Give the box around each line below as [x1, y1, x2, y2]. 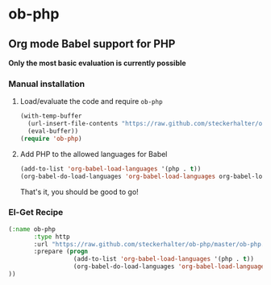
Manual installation [8, 78, 85, 89]
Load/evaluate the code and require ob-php [19, 97, 163, 106]
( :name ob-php [8, 225, 56, 233]
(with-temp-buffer [19, 112, 82, 121]
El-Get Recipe [8, 207, 64, 218]
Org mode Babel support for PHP [8, 37, 176, 51]
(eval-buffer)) [27, 127, 79, 135]
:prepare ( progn [33, 247, 89, 256]
